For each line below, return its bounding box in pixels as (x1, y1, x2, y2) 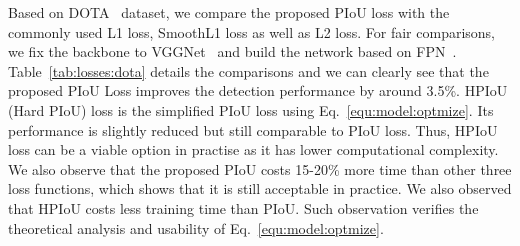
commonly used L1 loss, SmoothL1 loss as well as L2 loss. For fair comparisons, (8, 21, 496, 42)
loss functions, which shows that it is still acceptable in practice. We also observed (8, 178, 512, 199)
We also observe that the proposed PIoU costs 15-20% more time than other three (8, 158, 512, 179)
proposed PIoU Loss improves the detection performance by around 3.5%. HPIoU (8, 80, 508, 101)
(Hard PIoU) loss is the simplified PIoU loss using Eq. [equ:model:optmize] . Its (8, 99, 494, 120)
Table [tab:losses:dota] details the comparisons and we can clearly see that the (8, 60, 489, 81)
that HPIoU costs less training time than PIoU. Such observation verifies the (8, 197, 479, 218)
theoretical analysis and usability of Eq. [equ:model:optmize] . (8, 217, 384, 238)
